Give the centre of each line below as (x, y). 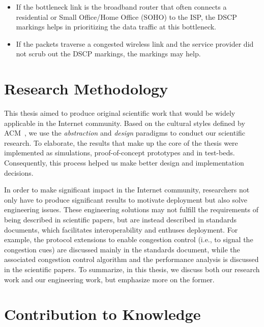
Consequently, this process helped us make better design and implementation (124, 163)
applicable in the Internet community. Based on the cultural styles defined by (125, 123)
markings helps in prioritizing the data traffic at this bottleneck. (116, 27)
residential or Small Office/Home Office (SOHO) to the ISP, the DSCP (126, 17)
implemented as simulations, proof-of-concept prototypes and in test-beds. (120, 153)
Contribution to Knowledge (102, 314)
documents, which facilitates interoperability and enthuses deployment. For (121, 229)
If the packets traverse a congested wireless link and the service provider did (135, 43)
